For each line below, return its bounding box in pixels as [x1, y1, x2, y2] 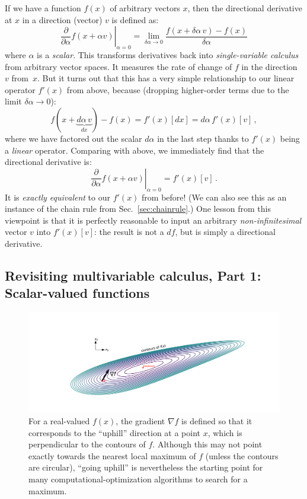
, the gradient [116, 415, 165, 427]
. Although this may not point [152, 438, 263, 450]
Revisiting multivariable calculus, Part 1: [5, 266, 261, 284]
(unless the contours [205, 449, 279, 462]
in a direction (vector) [22, 13, 103, 26]
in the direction [241, 60, 298, 72]
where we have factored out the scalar [5, 132, 142, 144]
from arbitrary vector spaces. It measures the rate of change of [5, 60, 232, 72]
